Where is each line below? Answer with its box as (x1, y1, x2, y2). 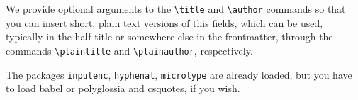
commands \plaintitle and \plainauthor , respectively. (6, 43, 253, 57)
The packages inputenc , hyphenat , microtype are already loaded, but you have (6, 67, 352, 82)
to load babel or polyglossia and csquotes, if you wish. (6, 81, 240, 96)
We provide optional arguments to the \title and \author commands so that (6, 1, 346, 16)
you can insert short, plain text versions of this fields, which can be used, (6, 15, 323, 30)
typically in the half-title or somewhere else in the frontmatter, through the (6, 29, 333, 44)
